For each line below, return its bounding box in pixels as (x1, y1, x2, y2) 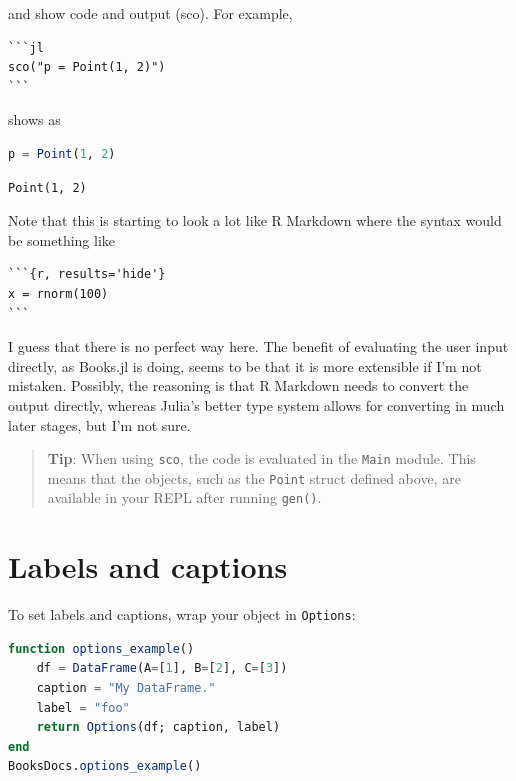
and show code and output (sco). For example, (8, 3, 293, 23)
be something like (8, 229, 116, 250)
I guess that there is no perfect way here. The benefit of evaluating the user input (8, 336, 509, 357)
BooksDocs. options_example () (8, 759, 202, 774)
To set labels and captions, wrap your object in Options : (8, 604, 356, 625)
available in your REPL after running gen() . (47, 487, 322, 508)
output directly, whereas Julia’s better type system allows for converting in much (8, 394, 505, 415)
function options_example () (8, 641, 195, 656)
